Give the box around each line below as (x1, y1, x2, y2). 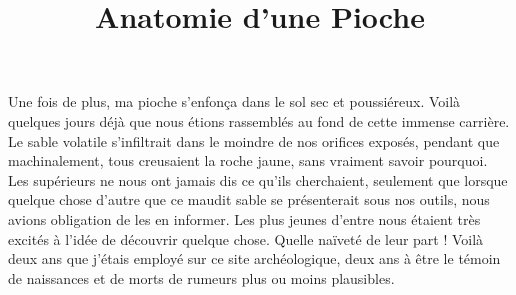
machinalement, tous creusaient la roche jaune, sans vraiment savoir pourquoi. (8, 150, 488, 171)
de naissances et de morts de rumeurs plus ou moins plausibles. (8, 267, 395, 288)
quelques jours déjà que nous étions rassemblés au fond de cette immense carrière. (8, 110, 510, 131)
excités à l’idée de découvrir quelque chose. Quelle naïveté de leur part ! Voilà (8, 228, 484, 249)
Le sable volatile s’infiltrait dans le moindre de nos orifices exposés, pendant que (8, 130, 500, 151)
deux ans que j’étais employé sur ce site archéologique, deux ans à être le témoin (8, 248, 501, 269)
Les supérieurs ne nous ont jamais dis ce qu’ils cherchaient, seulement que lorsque (8, 169, 508, 190)
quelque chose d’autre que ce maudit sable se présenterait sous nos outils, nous (8, 189, 490, 210)
